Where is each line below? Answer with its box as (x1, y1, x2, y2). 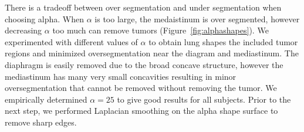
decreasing (5, 24, 42, 36)
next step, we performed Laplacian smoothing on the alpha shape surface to (5, 104, 278, 117)
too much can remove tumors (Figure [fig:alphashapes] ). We (52, 24, 269, 36)
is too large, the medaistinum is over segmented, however (94, 12, 300, 25)
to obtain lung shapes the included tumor (148, 35, 298, 48)
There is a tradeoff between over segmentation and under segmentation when (5, 1, 282, 13)
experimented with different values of (5, 35, 138, 48)
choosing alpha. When (5, 12, 85, 25)
